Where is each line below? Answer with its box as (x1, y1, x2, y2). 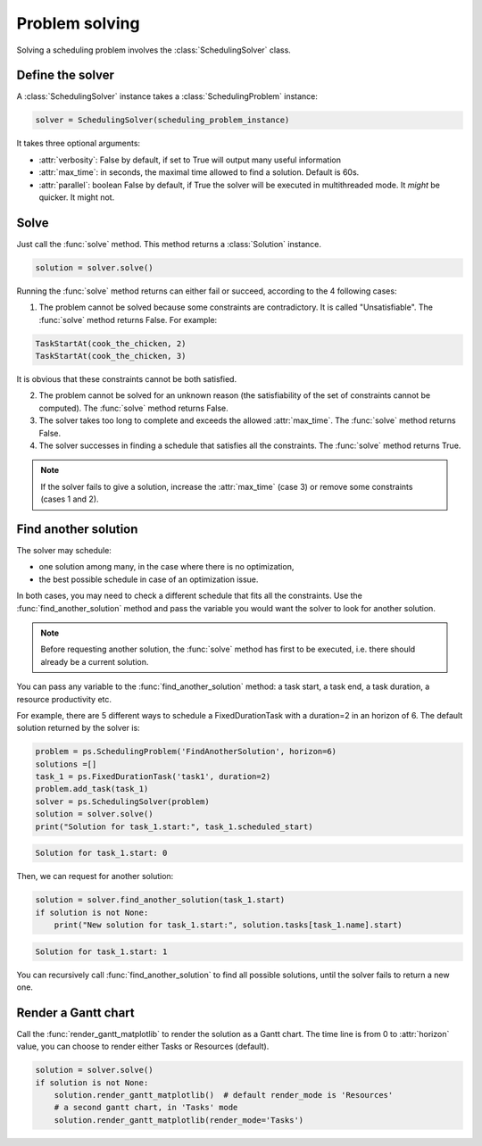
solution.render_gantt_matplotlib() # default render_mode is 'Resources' (54, 1090, 394, 1100)
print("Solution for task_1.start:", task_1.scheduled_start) (35, 821, 313, 832)
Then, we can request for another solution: (16, 871, 174, 882)
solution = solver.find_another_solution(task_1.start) (35, 895, 286, 905)
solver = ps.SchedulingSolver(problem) (35, 796, 210, 807)
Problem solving (16, 13, 140, 33)
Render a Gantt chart (16, 1005, 135, 1020)
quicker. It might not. (38, 192, 115, 203)
